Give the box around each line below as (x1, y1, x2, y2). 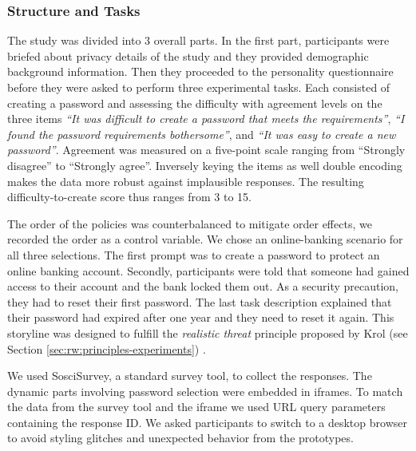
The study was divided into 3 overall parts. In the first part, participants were (7, 32, 390, 49)
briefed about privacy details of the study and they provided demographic (7, 47, 369, 64)
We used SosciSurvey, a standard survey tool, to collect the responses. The (7, 367, 372, 384)
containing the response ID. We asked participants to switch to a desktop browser (7, 413, 407, 430)
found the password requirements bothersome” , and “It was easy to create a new (7, 125, 396, 142)
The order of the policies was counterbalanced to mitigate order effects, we (7, 215, 372, 231)
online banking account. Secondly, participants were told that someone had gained (7, 262, 410, 279)
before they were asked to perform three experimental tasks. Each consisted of (7, 79, 390, 95)
